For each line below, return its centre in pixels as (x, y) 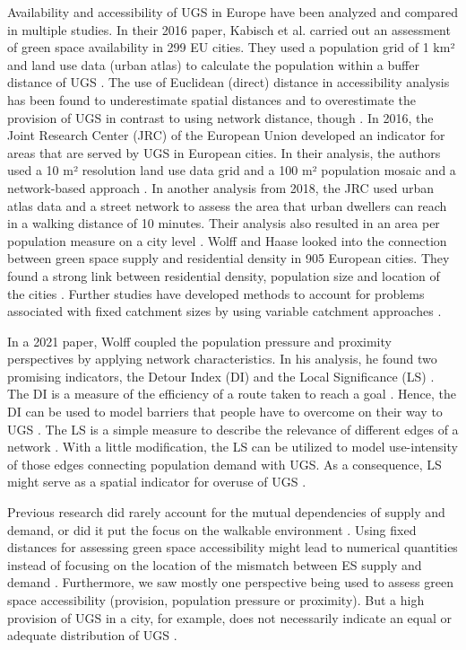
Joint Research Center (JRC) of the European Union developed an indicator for (226, 135)
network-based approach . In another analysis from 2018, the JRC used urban (221, 187)
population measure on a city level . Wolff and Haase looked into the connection (227, 240)
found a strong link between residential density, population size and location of (224, 275)
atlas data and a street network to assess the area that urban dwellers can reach (227, 205)
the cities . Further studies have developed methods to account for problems (216, 293)
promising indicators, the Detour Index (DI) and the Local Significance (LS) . (221, 376)
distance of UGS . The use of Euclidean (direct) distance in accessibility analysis (229, 82)
